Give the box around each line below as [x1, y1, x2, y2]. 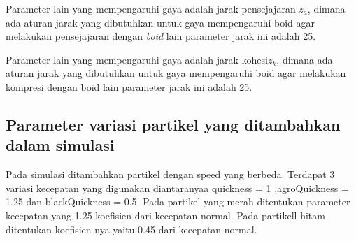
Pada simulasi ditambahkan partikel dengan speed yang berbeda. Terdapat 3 [6, 167, 335, 182]
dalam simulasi [6, 134, 115, 156]
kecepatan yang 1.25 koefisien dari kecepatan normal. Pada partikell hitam [6, 207, 325, 222]
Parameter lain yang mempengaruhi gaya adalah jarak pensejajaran [6, 1, 296, 15]
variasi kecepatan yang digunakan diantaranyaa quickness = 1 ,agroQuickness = [6, 180, 349, 195]
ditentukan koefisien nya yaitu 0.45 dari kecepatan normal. [6, 221, 257, 236]
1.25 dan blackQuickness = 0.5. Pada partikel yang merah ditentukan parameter [6, 194, 350, 209]
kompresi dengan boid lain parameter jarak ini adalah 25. [6, 79, 252, 94]
